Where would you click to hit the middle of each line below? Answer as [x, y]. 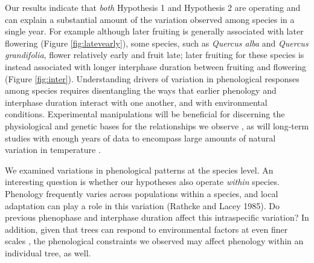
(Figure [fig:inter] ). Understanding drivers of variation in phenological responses [152, 78]
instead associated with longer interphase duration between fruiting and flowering [156, 66]
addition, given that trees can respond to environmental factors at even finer [146, 229]
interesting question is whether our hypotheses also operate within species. [142, 182]
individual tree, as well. [48, 252]
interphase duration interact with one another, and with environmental [136, 102]
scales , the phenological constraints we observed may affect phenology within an [154, 241]
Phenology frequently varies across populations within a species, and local [142, 193]
